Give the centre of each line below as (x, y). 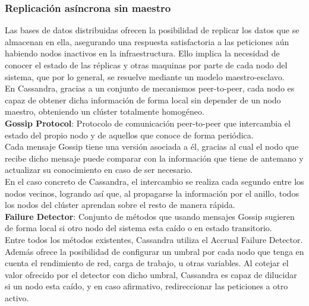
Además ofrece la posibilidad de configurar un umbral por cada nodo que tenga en (154, 251)
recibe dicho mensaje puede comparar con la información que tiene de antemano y (154, 158)
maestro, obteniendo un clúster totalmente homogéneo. (105, 111)
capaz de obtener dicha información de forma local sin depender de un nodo (143, 100)
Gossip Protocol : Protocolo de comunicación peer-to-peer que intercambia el (148, 123)
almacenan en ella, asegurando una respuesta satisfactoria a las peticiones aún (147, 41)
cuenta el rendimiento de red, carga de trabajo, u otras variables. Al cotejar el (147, 263)
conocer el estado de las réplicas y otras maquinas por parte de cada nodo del (146, 65)
